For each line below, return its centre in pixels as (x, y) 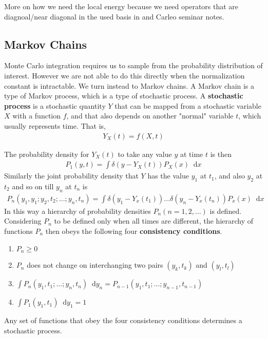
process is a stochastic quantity (55, 105)
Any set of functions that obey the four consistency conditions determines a (123, 320)
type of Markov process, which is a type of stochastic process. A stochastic (124, 96)
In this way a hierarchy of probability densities (78, 211)
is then (221, 154)
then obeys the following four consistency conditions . (134, 231)
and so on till (33, 186)
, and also (229, 176)
